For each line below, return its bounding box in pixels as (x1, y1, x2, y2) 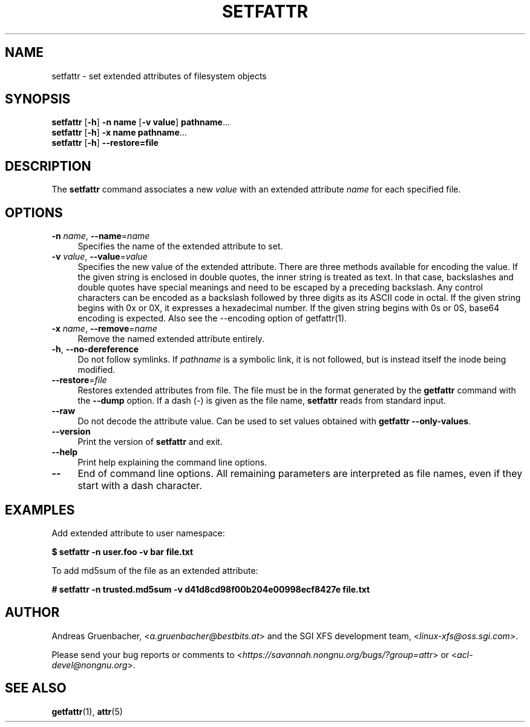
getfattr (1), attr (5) (51, 706, 123, 717)
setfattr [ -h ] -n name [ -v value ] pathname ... (51, 117, 231, 128)
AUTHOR (5, 605, 60, 620)
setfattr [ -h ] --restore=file (51, 137, 159, 148)
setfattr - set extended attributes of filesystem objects (51, 70, 267, 81)
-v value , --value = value (51, 251, 148, 262)
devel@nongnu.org (51, 659, 128, 670)
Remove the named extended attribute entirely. (77, 334, 264, 344)
